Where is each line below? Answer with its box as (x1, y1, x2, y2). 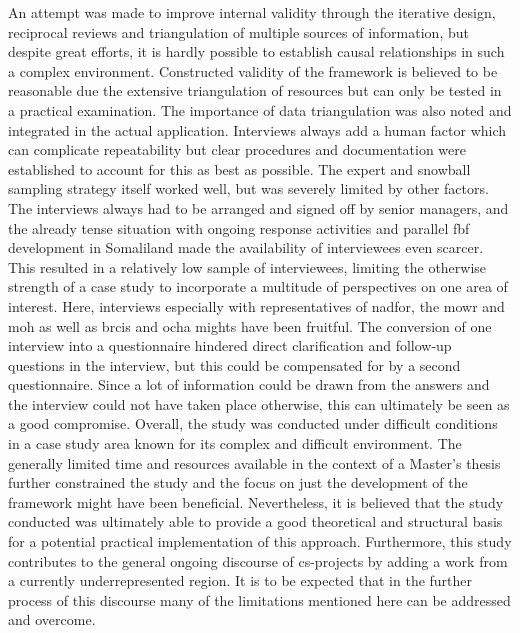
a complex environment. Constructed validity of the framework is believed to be (8, 60, 498, 81)
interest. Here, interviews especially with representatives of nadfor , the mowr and (8, 295, 505, 316)
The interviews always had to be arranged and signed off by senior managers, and (8, 197, 509, 218)
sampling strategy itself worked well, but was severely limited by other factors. (8, 178, 489, 199)
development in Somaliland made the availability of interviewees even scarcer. (8, 237, 484, 258)
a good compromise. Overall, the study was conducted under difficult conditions (8, 413, 498, 434)
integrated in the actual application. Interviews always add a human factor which (8, 119, 507, 140)
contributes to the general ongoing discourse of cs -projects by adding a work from (8, 550, 508, 571)
